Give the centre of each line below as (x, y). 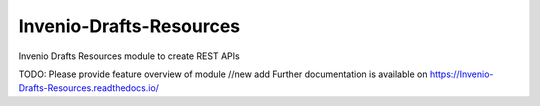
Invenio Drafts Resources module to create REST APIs (129, 56)
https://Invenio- (461, 74)
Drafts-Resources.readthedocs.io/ (89, 88)
